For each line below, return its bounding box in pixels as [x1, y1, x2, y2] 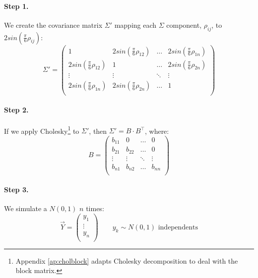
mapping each [114, 19, 157, 30]
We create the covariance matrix [4, 19, 103, 30]
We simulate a [4, 203, 47, 214]
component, [166, 19, 202, 30]
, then [89, 125, 107, 136]
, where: [144, 125, 169, 136]
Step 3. [4, 184, 29, 195]
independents [158, 223, 198, 231]
